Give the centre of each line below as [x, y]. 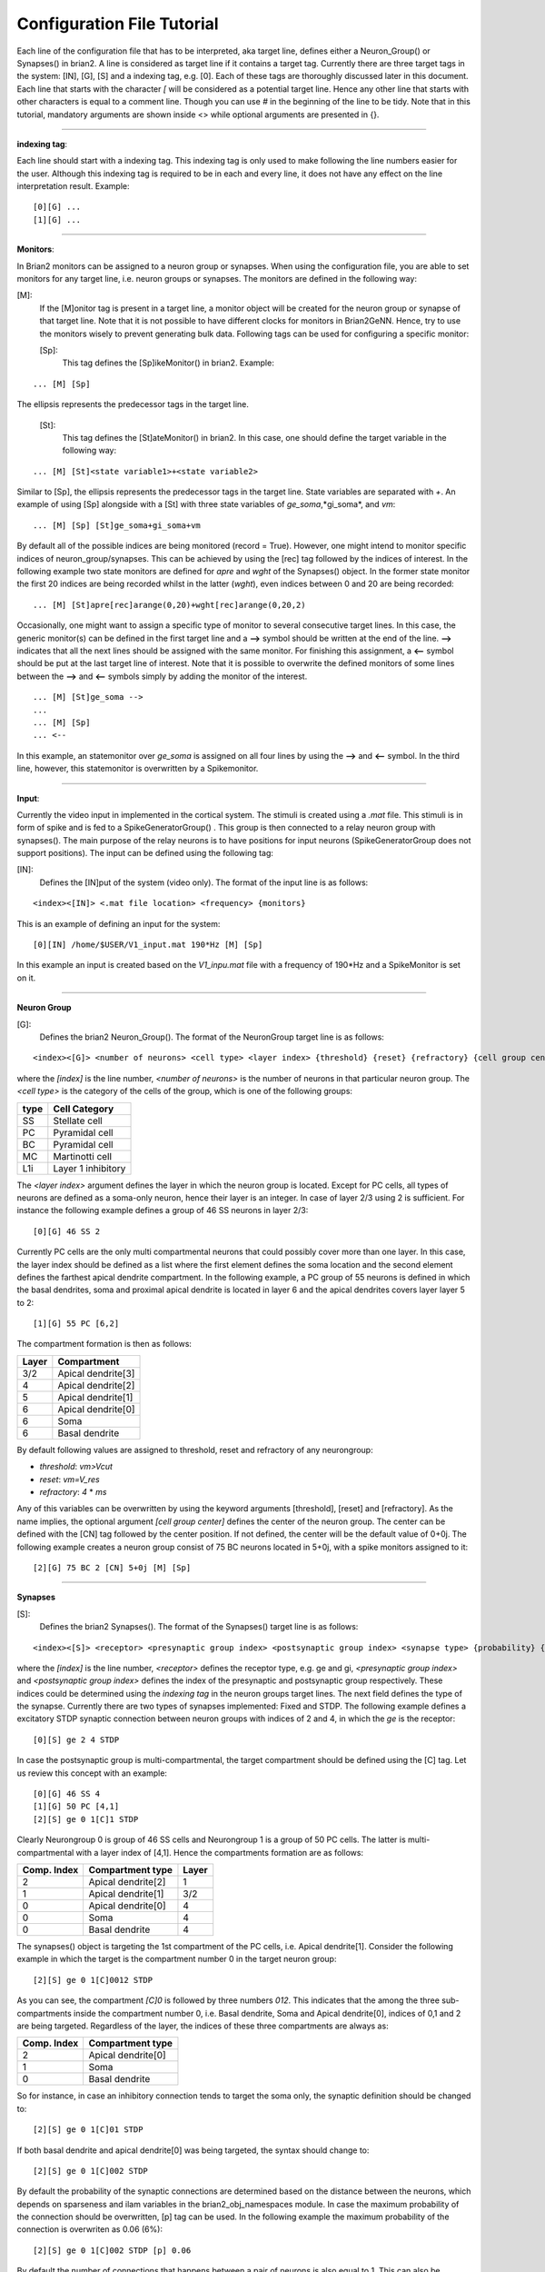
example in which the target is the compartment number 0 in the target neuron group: [177, 1959]
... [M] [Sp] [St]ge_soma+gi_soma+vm [117, 525]
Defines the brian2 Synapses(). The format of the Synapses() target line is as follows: [199, 1627]
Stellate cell [78, 1121]
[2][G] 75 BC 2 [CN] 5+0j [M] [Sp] [112, 1567]
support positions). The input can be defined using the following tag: [145, 853]
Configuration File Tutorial [118, 24]
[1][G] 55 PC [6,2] [76, 1324]
